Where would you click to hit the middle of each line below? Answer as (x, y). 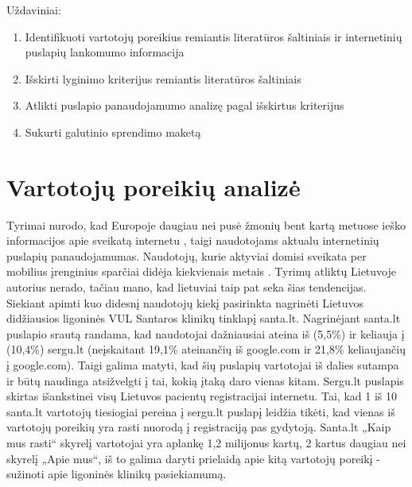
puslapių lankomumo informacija (105, 52)
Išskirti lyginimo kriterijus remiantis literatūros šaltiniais (163, 78)
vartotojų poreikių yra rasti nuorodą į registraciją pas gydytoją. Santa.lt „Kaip (199, 427)
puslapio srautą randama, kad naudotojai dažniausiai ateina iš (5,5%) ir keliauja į (206, 333)
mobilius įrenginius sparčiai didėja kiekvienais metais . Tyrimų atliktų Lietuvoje (201, 271)
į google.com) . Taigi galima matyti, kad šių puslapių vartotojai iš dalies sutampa (203, 365)
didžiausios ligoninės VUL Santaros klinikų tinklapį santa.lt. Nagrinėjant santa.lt (204, 318)
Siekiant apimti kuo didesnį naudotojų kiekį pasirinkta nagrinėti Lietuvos (185, 302)
